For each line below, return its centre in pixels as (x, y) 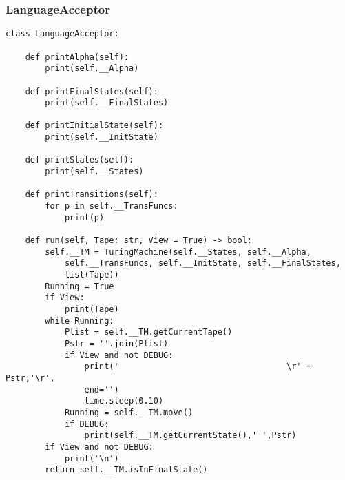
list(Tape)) (92, 275)
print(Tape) (92, 309)
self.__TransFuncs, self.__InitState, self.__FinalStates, (202, 263)
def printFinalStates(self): (92, 91)
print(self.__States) (94, 172)
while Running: (80, 321)
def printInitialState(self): (94, 126)
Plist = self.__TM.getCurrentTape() (148, 332)
